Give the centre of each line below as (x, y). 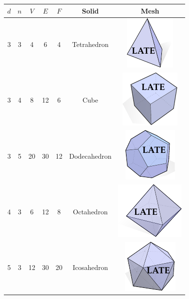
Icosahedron (90, 267)
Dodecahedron (90, 156)
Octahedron (90, 211)
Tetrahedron (90, 44)
